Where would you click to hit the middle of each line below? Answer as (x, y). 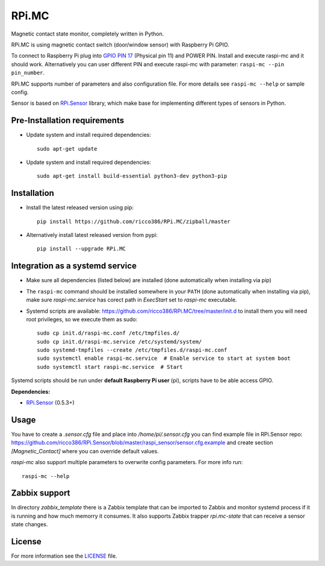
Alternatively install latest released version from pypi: (92, 235)
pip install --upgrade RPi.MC (82, 249)
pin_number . (28, 73)
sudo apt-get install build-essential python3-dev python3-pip (132, 176)
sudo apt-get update (67, 149)
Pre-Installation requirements (68, 121)
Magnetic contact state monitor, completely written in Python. (88, 34)
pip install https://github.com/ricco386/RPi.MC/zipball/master (134, 221)
